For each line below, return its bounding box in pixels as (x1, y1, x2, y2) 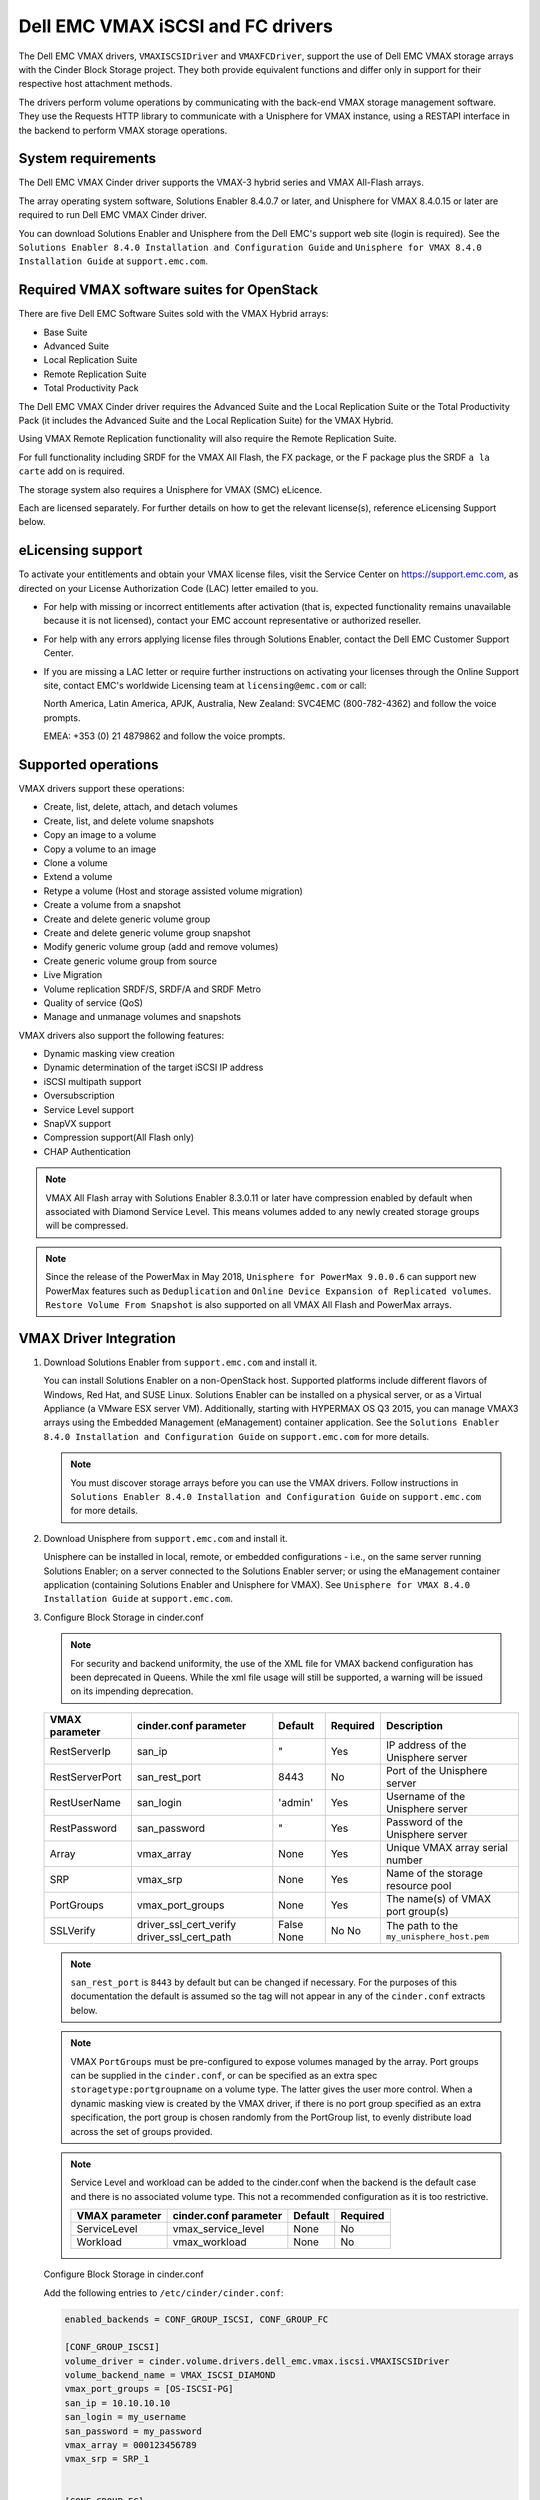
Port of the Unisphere (385, 1763, 488, 1777)
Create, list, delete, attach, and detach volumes (43, 801, 239, 813)
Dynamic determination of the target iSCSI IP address (43, 1061, 264, 1074)
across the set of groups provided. (70, 2125, 214, 2137)
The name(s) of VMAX (385, 1891, 492, 1905)
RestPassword (49, 1821, 117, 1835)
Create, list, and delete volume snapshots (43, 815, 215, 827)
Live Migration (43, 969, 103, 981)
